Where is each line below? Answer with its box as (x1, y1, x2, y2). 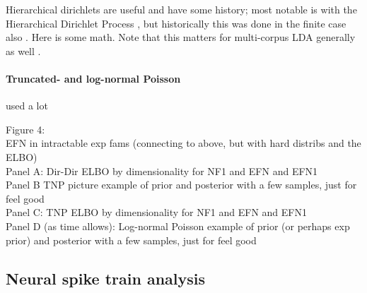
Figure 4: (6, 121, 45, 136)
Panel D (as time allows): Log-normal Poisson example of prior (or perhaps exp (6, 218, 350, 233)
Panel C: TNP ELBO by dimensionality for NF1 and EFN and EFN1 (6, 205, 307, 220)
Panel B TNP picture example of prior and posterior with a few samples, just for (6, 177, 357, 192)
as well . (6, 43, 41, 58)
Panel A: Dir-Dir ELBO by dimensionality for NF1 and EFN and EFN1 (6, 163, 318, 178)
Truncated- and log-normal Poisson (6, 71, 181, 85)
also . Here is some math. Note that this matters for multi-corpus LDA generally (6, 30, 356, 44)
